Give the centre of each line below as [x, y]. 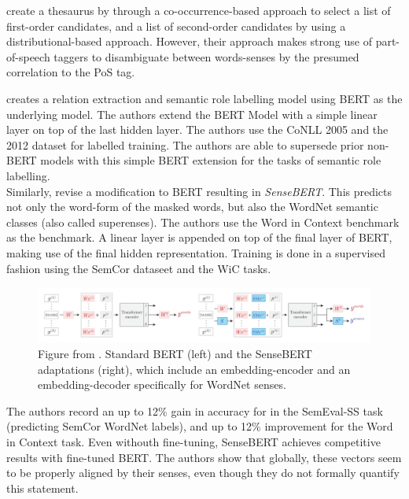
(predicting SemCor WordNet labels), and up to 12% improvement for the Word [200, 426]
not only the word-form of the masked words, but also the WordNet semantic [192, 207]
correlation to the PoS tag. [71, 72]
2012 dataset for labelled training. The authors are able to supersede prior [185, 144]
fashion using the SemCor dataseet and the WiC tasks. [139, 268]
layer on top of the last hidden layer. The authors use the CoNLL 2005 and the [197, 129]
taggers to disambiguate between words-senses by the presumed [206, 56]
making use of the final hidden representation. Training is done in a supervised [196, 252]
